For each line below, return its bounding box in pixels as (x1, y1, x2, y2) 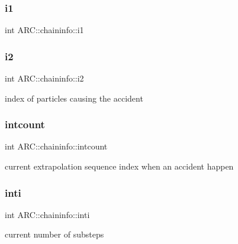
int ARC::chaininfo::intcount (5, 140, 108, 152)
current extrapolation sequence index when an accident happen (5, 160, 234, 173)
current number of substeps (5, 228, 104, 240)
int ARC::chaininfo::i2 (5, 72, 84, 84)
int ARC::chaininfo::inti (5, 208, 90, 220)
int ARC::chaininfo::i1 (5, 24, 84, 36)
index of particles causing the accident (5, 92, 143, 104)
